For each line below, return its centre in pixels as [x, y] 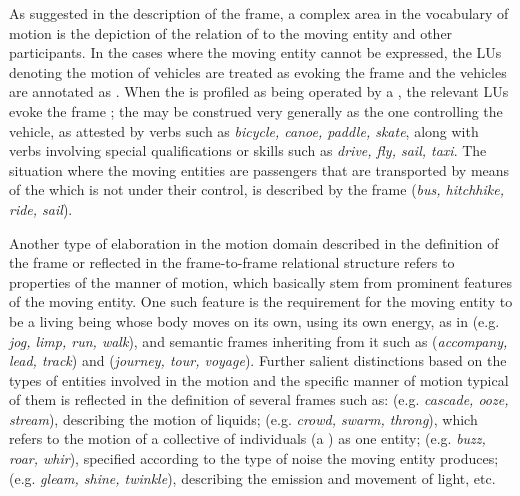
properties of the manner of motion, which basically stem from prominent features [260, 281]
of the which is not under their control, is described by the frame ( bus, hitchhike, [256, 189]
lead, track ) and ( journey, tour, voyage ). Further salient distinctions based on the [258, 360]
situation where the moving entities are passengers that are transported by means [259, 169]
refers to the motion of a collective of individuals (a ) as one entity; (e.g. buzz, [247, 438]
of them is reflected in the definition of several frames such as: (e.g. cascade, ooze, [259, 399]
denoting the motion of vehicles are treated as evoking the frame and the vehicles [258, 71]
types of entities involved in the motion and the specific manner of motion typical [259, 379]
